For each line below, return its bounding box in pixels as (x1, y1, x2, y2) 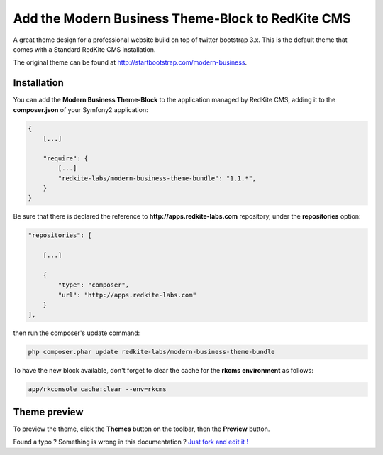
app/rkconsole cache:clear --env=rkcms (28, 385, 167, 393)
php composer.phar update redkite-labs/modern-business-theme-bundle (28, 348, 275, 356)
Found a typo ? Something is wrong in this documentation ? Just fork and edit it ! (13, 437, 248, 446)
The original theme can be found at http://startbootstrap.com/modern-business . (13, 58, 248, 67)
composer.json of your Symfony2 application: (13, 105, 148, 114)
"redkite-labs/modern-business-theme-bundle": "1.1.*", (57, 174, 257, 182)
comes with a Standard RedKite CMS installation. (13, 45, 156, 53)
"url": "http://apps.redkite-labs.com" (57, 291, 196, 299)
